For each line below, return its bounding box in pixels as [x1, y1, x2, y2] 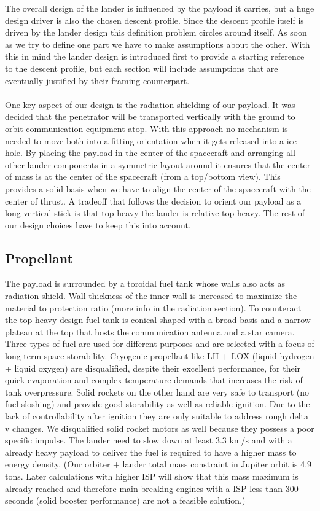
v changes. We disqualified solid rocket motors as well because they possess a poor [5, 421, 314, 434]
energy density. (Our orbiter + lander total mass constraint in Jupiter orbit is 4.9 [5, 458, 312, 470]
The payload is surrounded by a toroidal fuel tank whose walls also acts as [5, 277, 286, 290]
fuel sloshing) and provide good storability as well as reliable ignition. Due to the [5, 397, 310, 410]
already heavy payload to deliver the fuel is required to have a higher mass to [5, 445, 297, 458]
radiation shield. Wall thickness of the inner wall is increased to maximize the [5, 289, 297, 302]
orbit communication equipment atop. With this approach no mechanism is [5, 122, 288, 135]
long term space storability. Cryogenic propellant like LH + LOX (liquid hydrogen [5, 349, 314, 362]
